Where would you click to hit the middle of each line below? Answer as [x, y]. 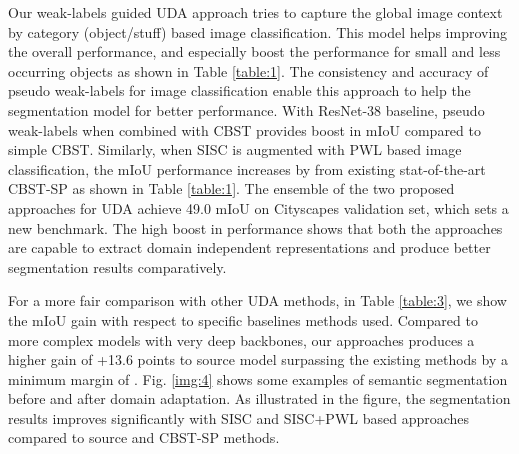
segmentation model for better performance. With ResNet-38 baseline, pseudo [246, 109]
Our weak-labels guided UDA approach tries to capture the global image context [255, 12]
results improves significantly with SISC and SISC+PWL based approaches [239, 417]
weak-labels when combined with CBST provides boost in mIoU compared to [244, 129]
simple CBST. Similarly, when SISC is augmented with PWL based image [235, 149]
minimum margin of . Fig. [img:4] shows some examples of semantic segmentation [258, 378]
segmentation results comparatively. [117, 266]
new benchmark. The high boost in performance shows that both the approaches [255, 227]
